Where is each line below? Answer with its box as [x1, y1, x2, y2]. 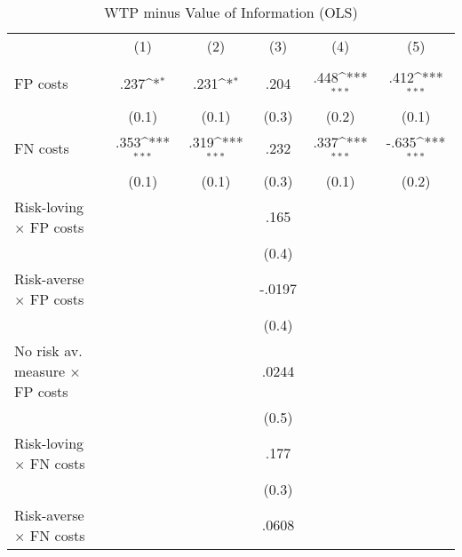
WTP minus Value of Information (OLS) [104, 2, 358, 22]
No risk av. [14, 339, 83, 361]
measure [14, 360, 66, 381]
